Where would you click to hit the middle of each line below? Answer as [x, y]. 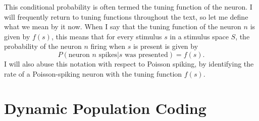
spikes [108, 55]
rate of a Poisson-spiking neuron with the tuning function [93, 73]
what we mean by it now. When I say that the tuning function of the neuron [123, 26]
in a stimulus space [199, 36]
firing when [108, 46]
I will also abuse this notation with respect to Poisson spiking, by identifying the [129, 63]
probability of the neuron [43, 46]
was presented [146, 55]
